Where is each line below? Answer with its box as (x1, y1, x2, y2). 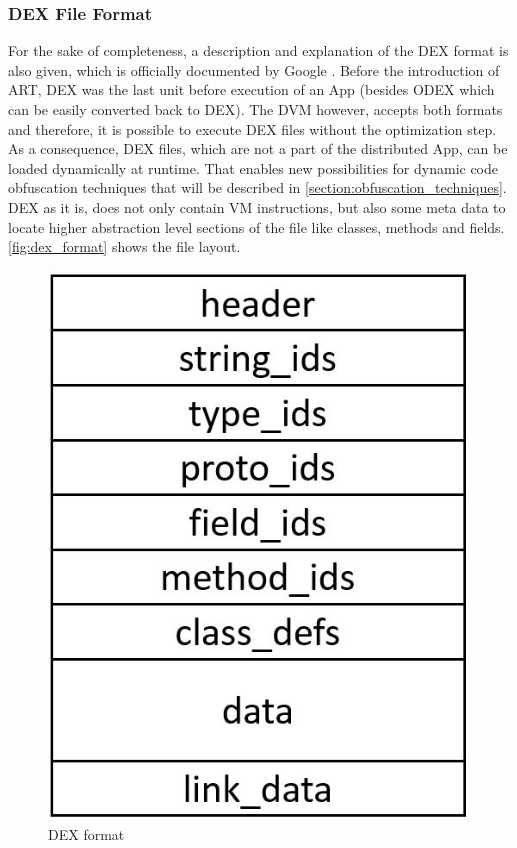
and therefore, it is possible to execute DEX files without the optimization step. (8, 118, 497, 139)
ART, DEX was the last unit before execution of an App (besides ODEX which (8, 79, 495, 100)
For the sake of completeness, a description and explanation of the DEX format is (8, 40, 509, 61)
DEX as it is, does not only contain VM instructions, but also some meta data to (8, 196, 506, 217)
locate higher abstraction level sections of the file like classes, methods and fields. (8, 216, 505, 237)
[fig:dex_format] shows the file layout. (8, 236, 241, 257)
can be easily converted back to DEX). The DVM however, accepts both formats (8, 99, 503, 119)
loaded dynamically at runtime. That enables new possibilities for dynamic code (8, 157, 499, 178)
